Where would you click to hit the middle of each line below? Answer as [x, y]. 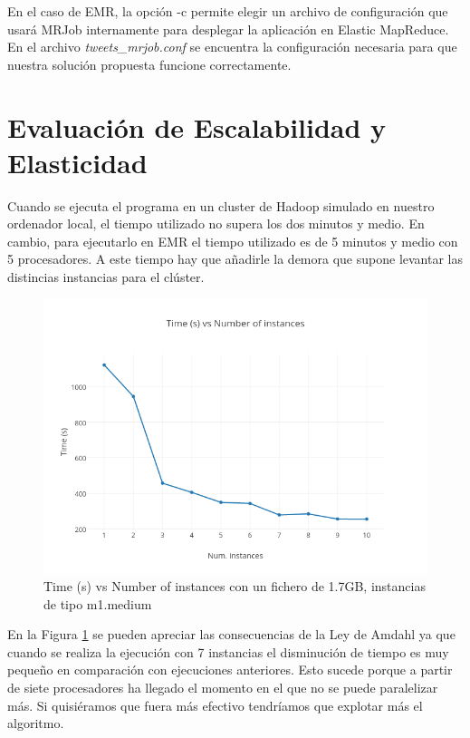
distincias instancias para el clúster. [106, 277]
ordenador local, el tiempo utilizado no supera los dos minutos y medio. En [216, 223]
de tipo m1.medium [98, 603]
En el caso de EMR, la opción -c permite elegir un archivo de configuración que [228, 11]
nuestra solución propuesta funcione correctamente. [149, 64]
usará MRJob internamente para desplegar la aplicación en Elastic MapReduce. [228, 29]
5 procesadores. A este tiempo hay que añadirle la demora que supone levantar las [235, 259]
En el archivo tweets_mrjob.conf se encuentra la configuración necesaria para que [232, 47]
